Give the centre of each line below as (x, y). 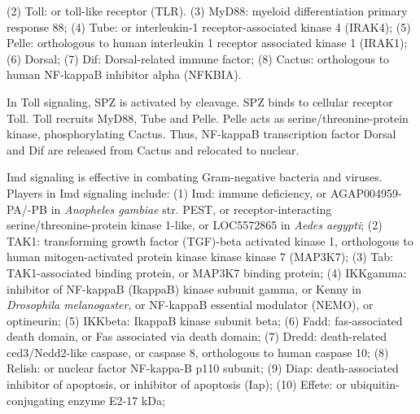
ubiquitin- (375, 384)
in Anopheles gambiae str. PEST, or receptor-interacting (191, 209)
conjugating (36, 400)
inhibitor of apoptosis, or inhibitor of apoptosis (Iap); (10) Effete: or (177, 384)
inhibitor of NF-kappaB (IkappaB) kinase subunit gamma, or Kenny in (184, 288)
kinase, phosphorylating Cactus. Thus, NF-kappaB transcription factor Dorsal (201, 134)
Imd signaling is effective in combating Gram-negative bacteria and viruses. (195, 177)
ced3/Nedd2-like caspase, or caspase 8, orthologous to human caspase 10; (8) (198, 352)
